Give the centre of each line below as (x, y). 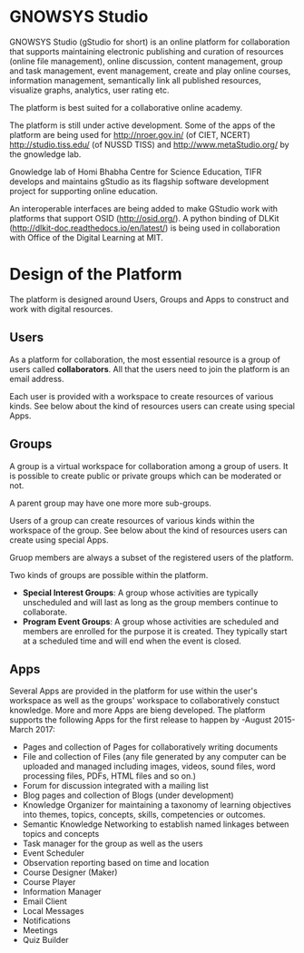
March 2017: (33, 730)
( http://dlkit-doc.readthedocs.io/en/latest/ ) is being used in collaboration (145, 228)
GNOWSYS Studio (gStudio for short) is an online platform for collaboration (150, 42)
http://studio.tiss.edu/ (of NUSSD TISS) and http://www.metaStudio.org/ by (149, 144)
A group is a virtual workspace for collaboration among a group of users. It (149, 466)
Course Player (49, 882)
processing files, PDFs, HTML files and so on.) (109, 776)
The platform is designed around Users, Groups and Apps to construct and (149, 299)
